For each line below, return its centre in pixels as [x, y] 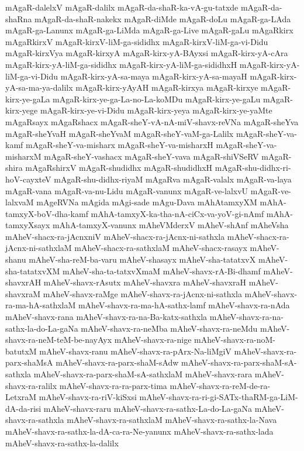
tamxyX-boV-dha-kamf [47, 213]
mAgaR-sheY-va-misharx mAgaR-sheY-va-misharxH [119, 145]
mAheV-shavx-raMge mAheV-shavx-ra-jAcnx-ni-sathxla [142, 293]
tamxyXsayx [28, 225]
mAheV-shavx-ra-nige [153, 340]
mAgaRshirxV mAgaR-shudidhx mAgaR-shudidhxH [119, 168]
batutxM [21, 351]
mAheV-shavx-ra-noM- [235, 340]
